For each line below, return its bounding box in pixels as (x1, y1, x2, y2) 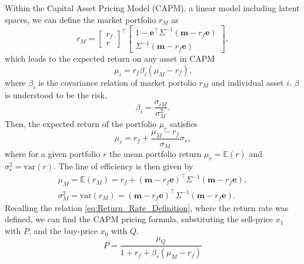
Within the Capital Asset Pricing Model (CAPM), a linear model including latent (5, 2, 300, 14)
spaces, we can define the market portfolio (5, 13, 156, 25)
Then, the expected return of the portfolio (5, 118, 156, 130)
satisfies (169, 118, 198, 130)
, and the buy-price (28, 225, 98, 237)
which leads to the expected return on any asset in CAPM (5, 52, 215, 65)
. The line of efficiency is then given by (54, 160, 193, 172)
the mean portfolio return (109, 148, 202, 160)
